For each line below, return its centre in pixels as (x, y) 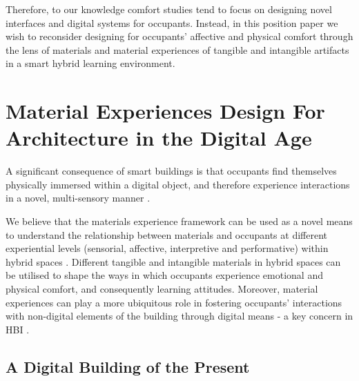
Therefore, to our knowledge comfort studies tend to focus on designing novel (169, 9)
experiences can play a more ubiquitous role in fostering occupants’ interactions (174, 302)
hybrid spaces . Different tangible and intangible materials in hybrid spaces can (173, 261)
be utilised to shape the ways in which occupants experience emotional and (164, 275)
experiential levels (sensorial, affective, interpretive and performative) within (167, 248)
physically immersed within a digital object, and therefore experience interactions (178, 184)
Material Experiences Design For (165, 111)
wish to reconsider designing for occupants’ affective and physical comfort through (179, 36)
